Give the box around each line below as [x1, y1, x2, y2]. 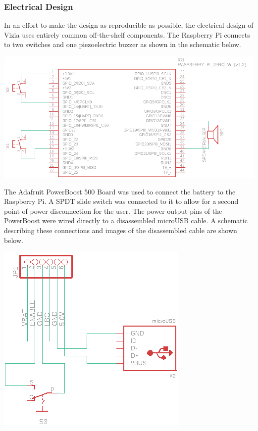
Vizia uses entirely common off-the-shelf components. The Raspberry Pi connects [4, 29, 250, 40]
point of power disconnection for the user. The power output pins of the [4, 205, 222, 216]
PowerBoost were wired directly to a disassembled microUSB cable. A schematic [4, 215, 248, 226]
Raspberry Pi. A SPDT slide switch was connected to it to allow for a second [4, 196, 239, 206]
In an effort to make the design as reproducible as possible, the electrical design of [4, 20, 254, 30]
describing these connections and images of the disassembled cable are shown [4, 225, 237, 236]
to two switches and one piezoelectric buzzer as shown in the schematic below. [4, 39, 241, 49]
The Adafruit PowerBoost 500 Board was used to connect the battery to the [4, 186, 236, 196]
